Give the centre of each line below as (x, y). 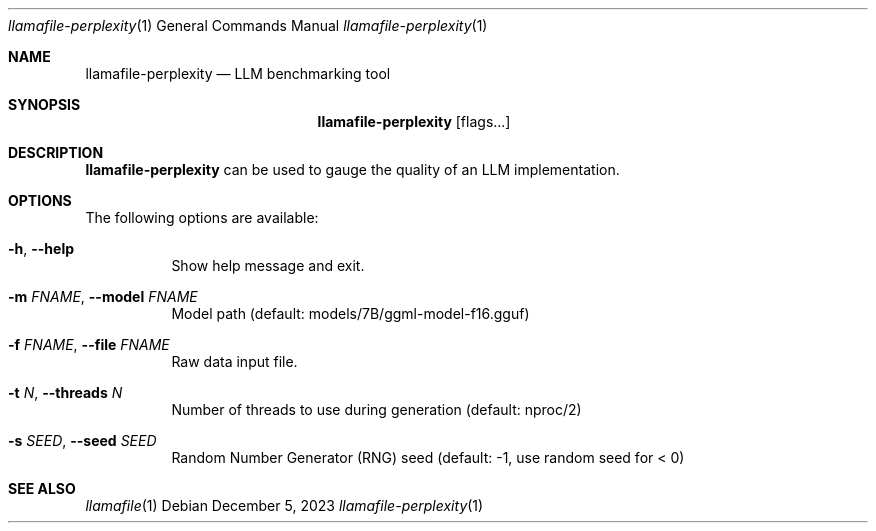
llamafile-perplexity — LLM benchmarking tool (238, 73)
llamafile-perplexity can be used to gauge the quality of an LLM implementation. (352, 169)
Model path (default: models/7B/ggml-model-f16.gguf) (350, 313)
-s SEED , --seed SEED (82, 440)
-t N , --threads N (65, 392)
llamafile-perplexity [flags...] (414, 121)
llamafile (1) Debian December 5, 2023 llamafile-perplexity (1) (284, 505)
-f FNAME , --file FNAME (89, 344)
